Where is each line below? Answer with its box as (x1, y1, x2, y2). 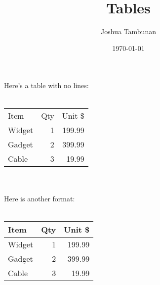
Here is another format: (4, 193, 75, 203)
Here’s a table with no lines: (4, 80, 89, 91)
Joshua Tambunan (101, 26, 156, 37)
